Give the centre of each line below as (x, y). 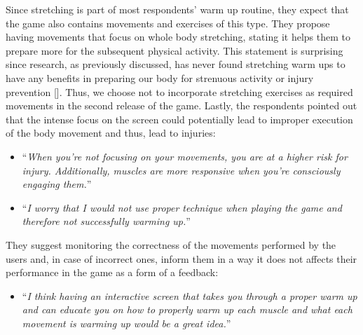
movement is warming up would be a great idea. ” (126, 323)
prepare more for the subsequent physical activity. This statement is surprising (174, 50)
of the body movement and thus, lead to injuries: (111, 133)
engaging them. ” (57, 184)
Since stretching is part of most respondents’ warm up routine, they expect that (177, 9)
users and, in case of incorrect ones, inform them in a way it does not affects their (181, 258)
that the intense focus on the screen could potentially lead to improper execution (179, 119)
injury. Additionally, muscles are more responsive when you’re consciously (181, 170)
